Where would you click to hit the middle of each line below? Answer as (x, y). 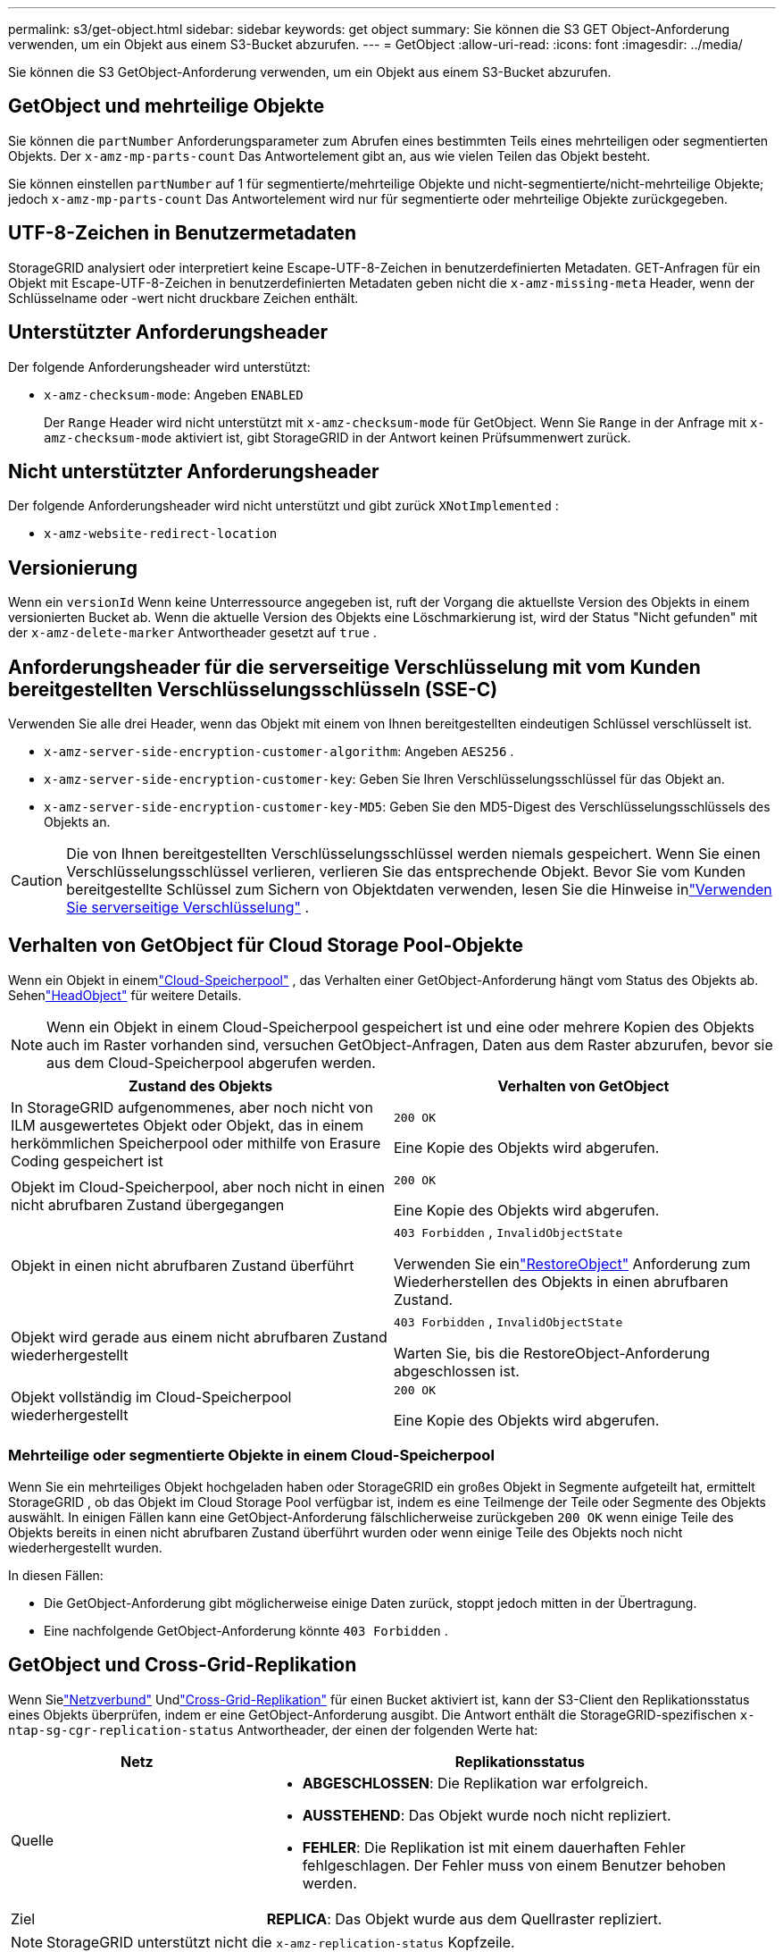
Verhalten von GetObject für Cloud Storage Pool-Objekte (266, 946)
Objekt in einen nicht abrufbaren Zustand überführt (183, 1265)
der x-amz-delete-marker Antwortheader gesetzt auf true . (192, 633)
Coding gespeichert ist (87, 1161)
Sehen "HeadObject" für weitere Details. (125, 995)
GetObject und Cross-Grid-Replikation (183, 1665)
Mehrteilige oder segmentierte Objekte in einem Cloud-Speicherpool (251, 1456)
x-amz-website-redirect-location (161, 534)
